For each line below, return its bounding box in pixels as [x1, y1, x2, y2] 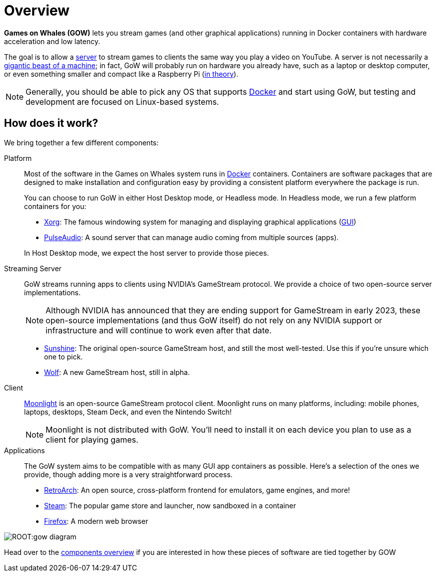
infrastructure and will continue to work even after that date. [46, 325, 272, 335]
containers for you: [24, 202, 87, 211]
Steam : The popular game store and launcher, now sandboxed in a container [44, 501, 296, 510]
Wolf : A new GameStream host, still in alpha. [44, 367, 190, 376]
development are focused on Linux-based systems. [26, 96, 219, 107]
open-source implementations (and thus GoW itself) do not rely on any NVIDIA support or [46, 315, 382, 325]
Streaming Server [4, 264, 62, 273]
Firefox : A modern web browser [44, 516, 148, 525]
